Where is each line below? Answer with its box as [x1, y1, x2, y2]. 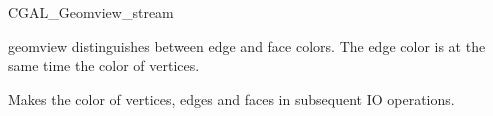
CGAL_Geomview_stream [8, 2, 174, 22]
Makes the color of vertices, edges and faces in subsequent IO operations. [8, 88, 455, 109]
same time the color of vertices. [8, 55, 200, 76]
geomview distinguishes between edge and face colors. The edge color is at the [8, 35, 486, 56]
